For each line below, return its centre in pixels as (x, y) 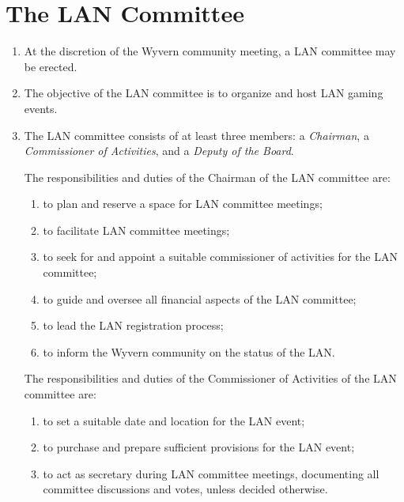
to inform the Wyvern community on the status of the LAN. (189, 351)
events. (41, 108)
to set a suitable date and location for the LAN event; (174, 420)
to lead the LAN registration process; (133, 325)
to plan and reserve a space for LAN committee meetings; (183, 204)
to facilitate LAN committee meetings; (136, 230)
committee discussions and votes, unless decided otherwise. (185, 489)
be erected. (51, 66)
